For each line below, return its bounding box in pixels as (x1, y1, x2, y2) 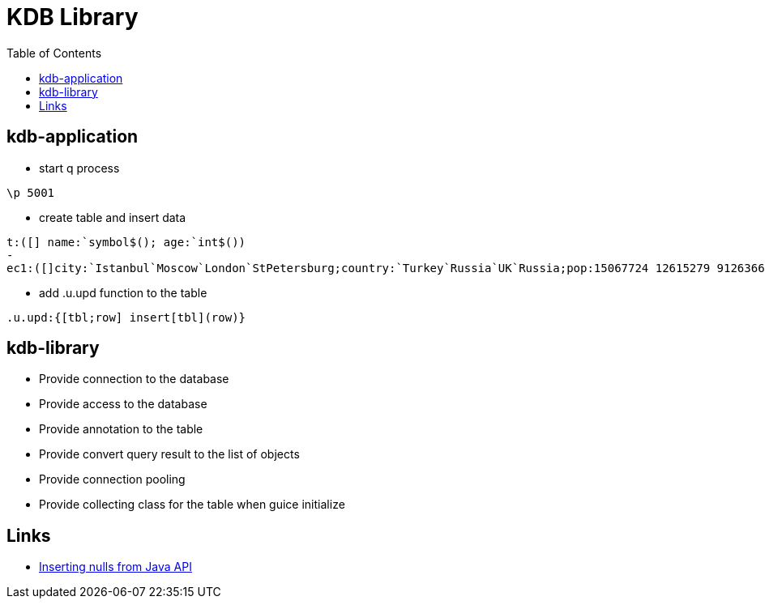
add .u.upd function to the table (39, 285, 207, 300)
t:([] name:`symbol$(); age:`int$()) (6, 235, 246, 249)
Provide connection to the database (39, 372, 229, 386)
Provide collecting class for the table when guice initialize (39, 497, 345, 512)
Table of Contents (6, 45, 102, 60)
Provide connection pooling (39, 472, 186, 487)
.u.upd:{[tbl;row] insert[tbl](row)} (6, 310, 246, 324)
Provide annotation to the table (39, 422, 203, 437)
